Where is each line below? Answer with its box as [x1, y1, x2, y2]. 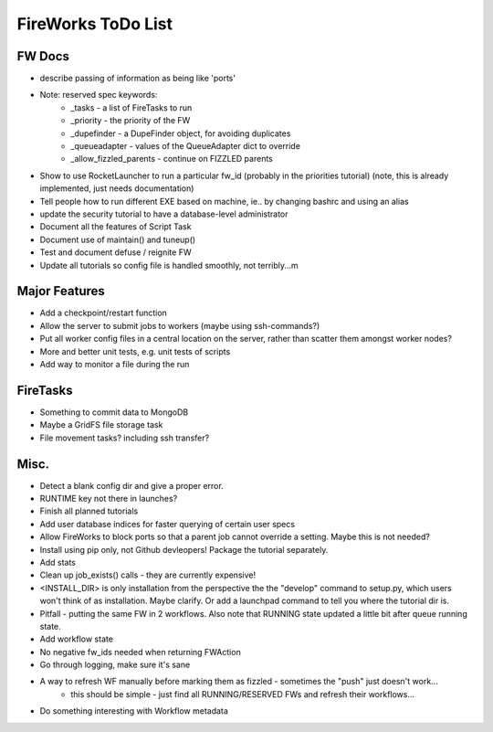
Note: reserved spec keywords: [39, 90, 158, 101]
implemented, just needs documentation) [39, 183, 194, 194]
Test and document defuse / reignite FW [39, 247, 192, 258]
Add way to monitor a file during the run [39, 359, 190, 369]
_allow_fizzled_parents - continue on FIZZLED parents [70, 154, 273, 164]
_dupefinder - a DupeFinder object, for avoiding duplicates [70, 128, 291, 139]
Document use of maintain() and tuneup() [39, 234, 196, 245]
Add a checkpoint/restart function [39, 307, 168, 319]
